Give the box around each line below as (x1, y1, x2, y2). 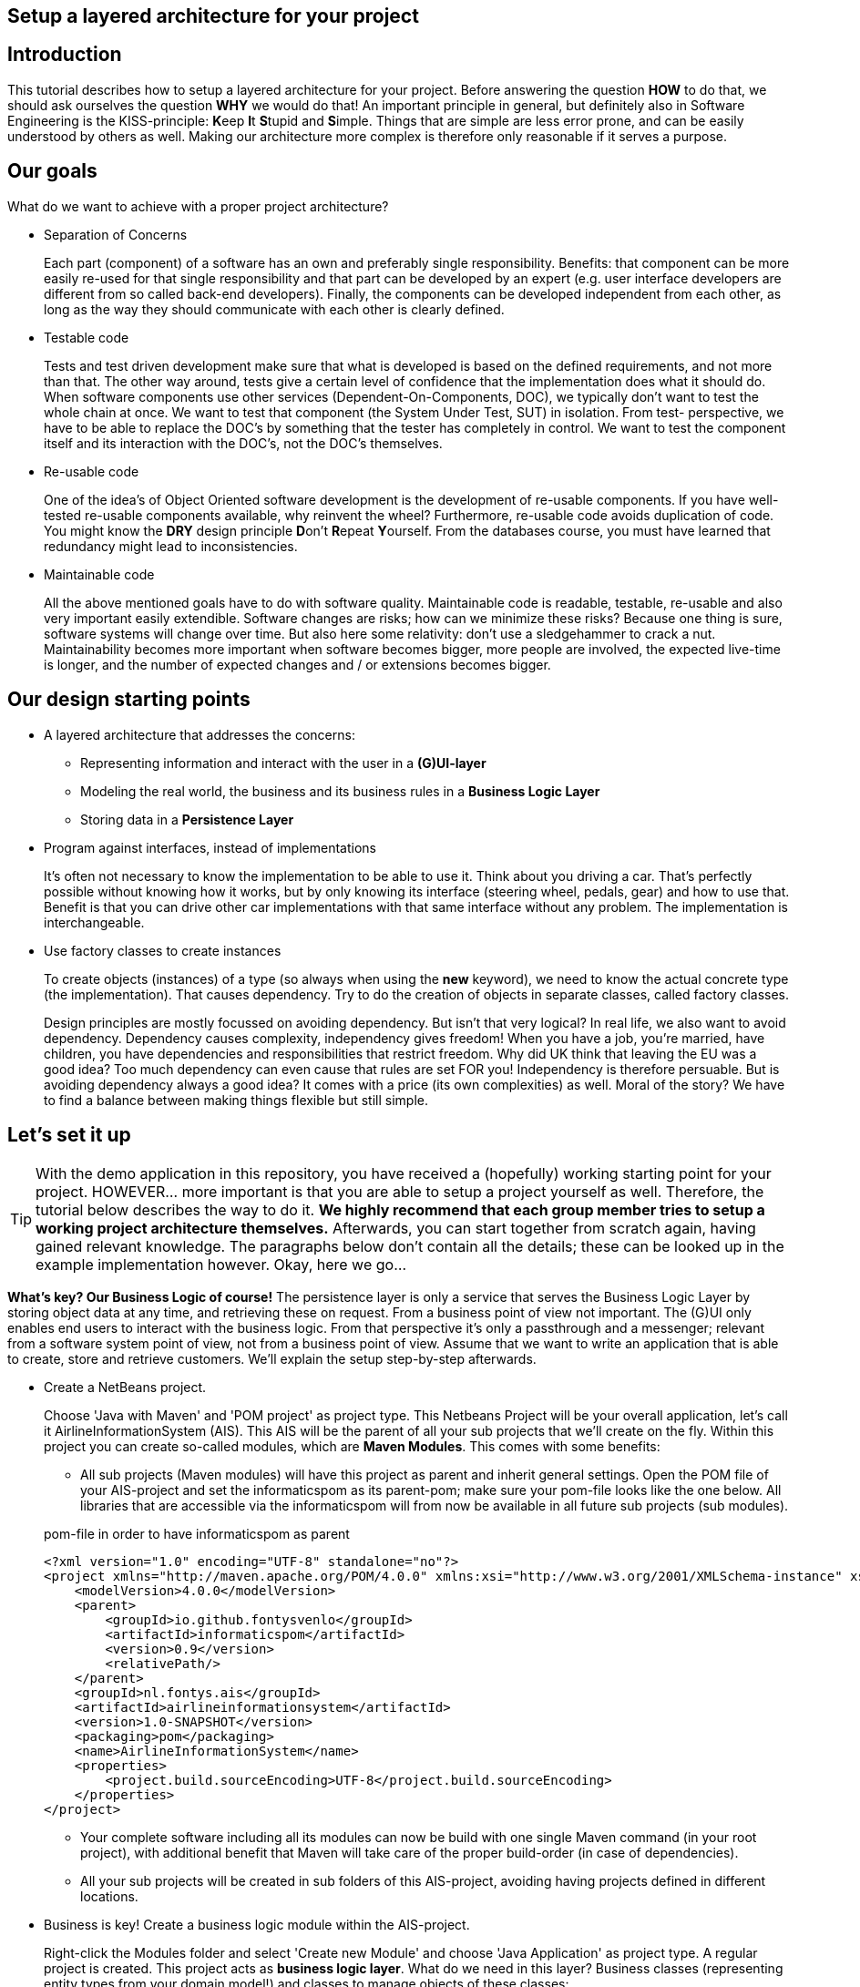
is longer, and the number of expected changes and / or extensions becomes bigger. (44, 656, 551, 672)
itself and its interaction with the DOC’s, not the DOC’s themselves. (44, 435, 443, 451)
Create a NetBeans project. (44, 1379, 207, 1396)
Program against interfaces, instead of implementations (44, 839, 376, 855)
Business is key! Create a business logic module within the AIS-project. (44, 1917, 470, 1933)
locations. (80, 1889, 138, 1905)
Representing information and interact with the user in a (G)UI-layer (80, 754, 486, 771)
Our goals (7, 159, 97, 183)
